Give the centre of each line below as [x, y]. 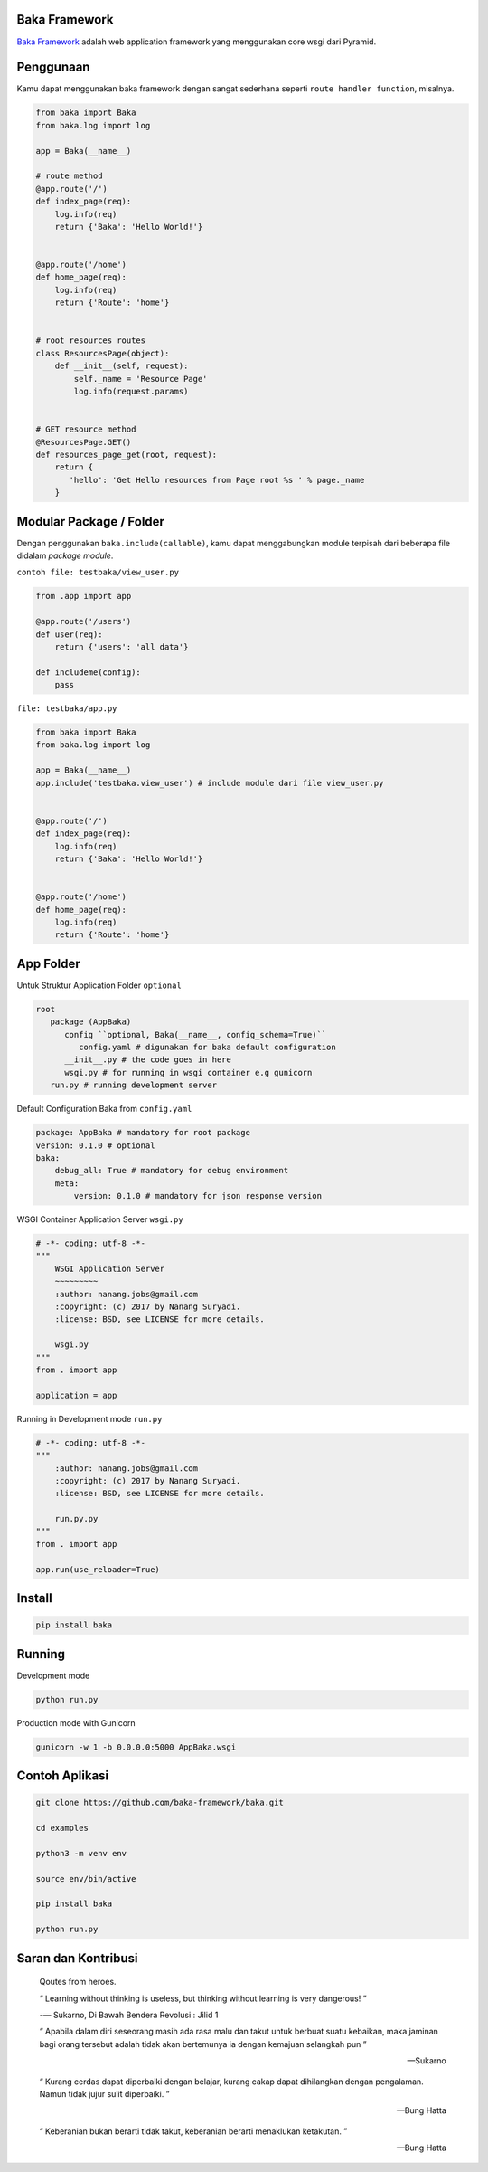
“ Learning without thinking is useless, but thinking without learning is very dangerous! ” [203, 1998]
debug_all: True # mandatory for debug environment [172, 1171]
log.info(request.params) [131, 391]
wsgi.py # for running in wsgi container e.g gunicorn [188, 1072]
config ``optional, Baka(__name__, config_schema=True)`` [196, 1034]
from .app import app [84, 596]
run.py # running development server [133, 1085]
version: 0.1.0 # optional [95, 1145]
